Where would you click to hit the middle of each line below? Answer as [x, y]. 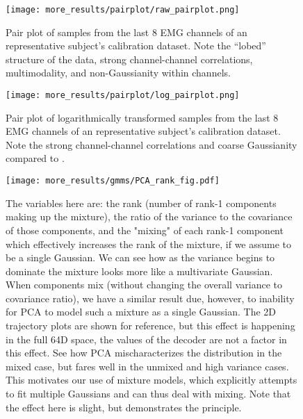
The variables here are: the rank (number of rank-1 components [141, 203]
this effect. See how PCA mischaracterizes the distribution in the [144, 353]
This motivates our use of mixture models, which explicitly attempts [151, 380]
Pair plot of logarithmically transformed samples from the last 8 [142, 117]
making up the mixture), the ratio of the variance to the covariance [149, 216]
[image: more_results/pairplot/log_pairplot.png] [123, 96]
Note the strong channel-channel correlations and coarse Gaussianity [151, 144]
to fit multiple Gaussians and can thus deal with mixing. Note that [148, 394]
